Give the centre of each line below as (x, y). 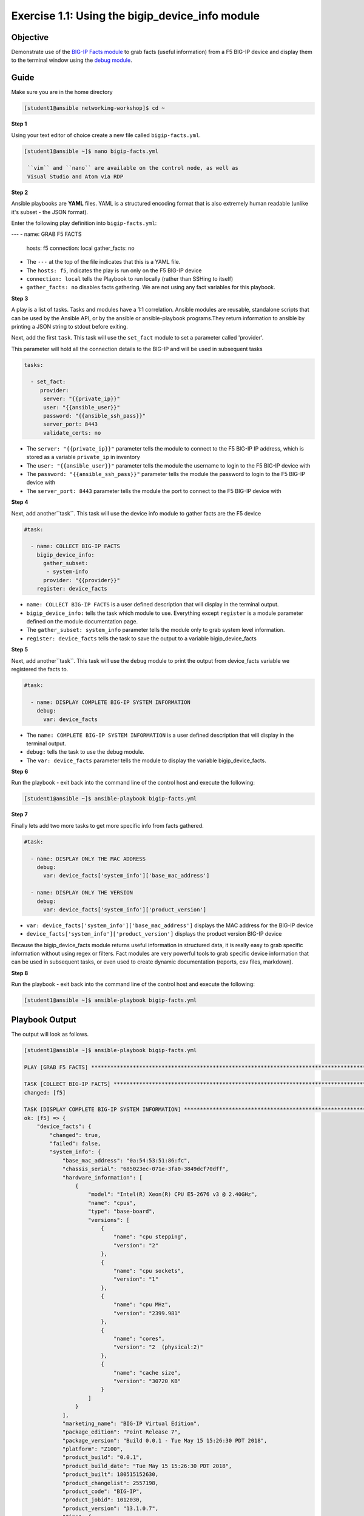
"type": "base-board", (122, 1212)
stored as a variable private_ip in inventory (83, 457)
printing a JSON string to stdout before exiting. (70, 326)
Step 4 (20, 502)
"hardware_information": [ (102, 1177)
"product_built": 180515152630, (110, 1474)
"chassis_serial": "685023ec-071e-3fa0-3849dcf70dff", (146, 1169)
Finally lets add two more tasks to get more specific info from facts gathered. (108, 825)
